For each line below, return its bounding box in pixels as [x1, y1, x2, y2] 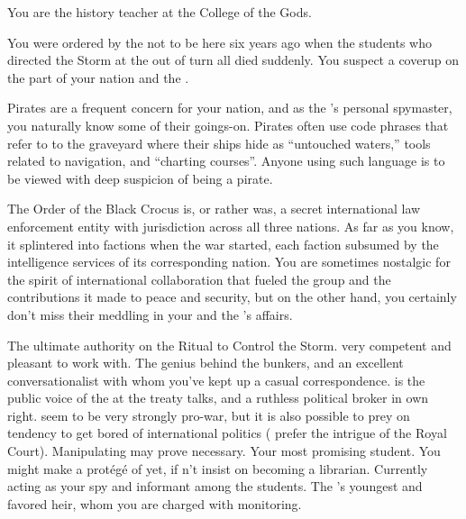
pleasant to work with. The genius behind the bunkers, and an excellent [7, 353, 404, 372]
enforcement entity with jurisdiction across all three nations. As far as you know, [7, 216, 454, 235]
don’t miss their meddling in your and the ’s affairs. [7, 305, 293, 323]
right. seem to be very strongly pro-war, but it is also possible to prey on [7, 405, 410, 424]
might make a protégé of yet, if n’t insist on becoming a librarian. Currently [7, 459, 428, 478]
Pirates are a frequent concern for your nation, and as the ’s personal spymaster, [7, 98, 452, 117]
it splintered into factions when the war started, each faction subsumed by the [7, 234, 439, 253]
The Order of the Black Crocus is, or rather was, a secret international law [7, 199, 421, 218]
